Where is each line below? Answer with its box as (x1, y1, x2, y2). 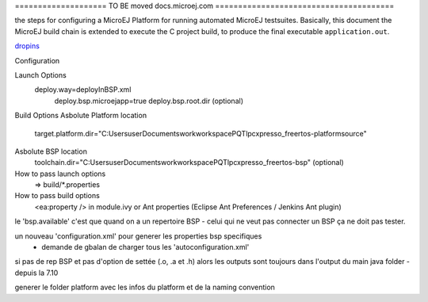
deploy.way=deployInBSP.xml (34, 85, 132, 94)
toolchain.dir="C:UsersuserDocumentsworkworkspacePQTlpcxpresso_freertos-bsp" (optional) (34, 158, 344, 167)
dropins (14, 41, 40, 51)
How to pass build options (14, 191, 101, 201)
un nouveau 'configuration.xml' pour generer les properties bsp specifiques (14, 231, 262, 241)
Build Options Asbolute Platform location (14, 111, 147, 120)
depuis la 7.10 (14, 268, 59, 277)
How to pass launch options (14, 169, 106, 178)
